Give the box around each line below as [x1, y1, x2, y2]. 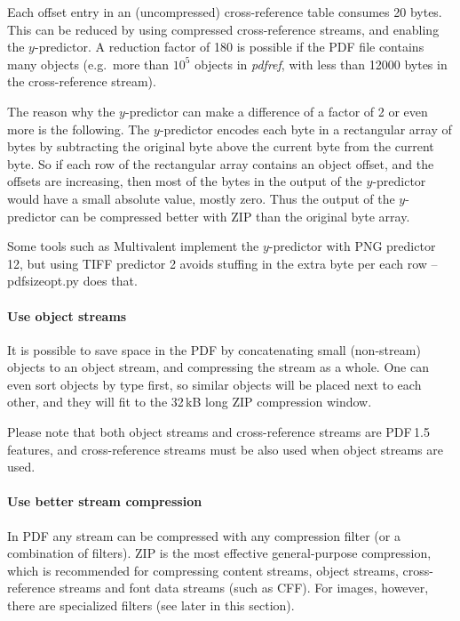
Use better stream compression [7, 492, 202, 511]
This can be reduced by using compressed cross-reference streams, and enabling [7, 20, 440, 38]
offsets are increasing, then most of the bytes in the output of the [7, 172, 362, 190]
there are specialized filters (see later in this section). [7, 596, 295, 615]
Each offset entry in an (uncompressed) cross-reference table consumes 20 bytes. [7, 3, 442, 20]
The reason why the [7, 101, 115, 120]
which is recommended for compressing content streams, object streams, [7, 561, 399, 579]
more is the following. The [7, 119, 150, 138]
